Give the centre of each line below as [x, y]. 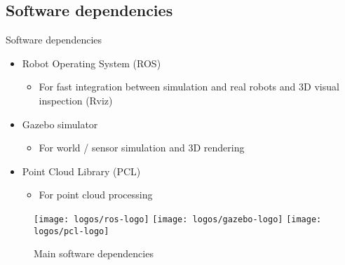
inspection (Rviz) [76, 100]
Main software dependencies [94, 253]
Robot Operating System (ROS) [92, 63]
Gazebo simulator [60, 124]
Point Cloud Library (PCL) [81, 171]
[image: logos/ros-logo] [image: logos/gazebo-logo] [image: [178, 219]
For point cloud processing [96, 195]
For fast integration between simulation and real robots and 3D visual [189, 87]
